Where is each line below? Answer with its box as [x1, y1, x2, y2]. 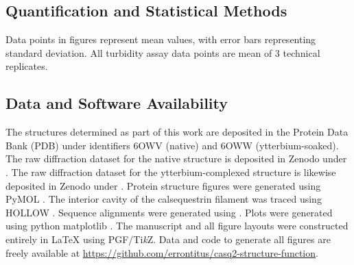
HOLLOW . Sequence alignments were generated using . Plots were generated [5, 205, 333, 219]
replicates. [5, 59, 48, 73]
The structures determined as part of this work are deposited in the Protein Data [5, 125, 349, 139]
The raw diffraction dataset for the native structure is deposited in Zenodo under [5, 151, 347, 166]
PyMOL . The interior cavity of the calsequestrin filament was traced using [5, 192, 322, 206]
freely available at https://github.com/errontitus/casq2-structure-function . [5, 245, 318, 260]
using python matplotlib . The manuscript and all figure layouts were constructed [5, 218, 349, 233]
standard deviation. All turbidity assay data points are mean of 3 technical [5, 45, 320, 60]
